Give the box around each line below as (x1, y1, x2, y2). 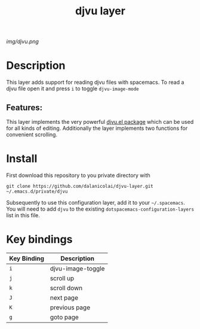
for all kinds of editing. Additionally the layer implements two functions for (6, 124, 188, 132)
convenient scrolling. (6, 130, 58, 138)
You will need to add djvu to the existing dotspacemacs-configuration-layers (6, 205, 195, 212)
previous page (50, 303, 91, 312)
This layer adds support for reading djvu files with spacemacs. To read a (6, 79, 184, 86)
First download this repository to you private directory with (6, 172, 150, 179)
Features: (6, 102, 43, 112)
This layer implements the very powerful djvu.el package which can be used (6, 118, 194, 125)
